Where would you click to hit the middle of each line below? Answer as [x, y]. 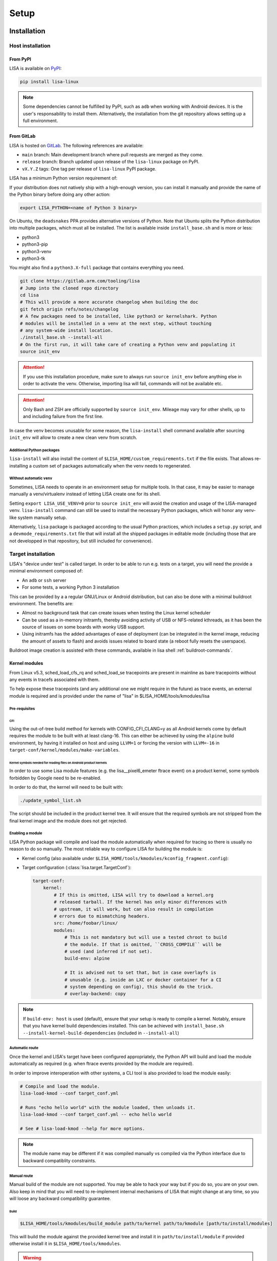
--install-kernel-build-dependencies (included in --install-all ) [101, 1033]
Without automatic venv [31, 478]
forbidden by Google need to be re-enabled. [55, 778]
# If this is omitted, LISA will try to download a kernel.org [134, 895]
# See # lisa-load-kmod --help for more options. [82, 1128]
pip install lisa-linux [49, 82]
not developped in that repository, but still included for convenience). [81, 541]
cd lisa [29, 295]
